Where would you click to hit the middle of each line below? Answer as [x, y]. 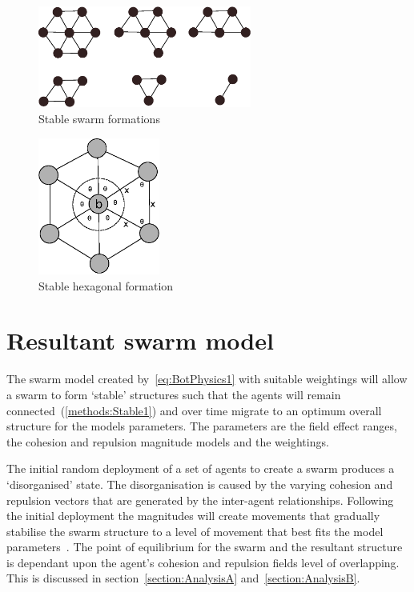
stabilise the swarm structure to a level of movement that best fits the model [195, 531]
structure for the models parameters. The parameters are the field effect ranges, [202, 426]
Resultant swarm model [140, 340]
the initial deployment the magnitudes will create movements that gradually [193, 516]
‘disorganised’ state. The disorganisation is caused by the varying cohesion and [200, 484]
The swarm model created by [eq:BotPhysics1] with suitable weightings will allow [207, 379]
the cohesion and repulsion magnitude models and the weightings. [168, 441]
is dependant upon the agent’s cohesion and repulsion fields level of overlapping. [203, 562]
